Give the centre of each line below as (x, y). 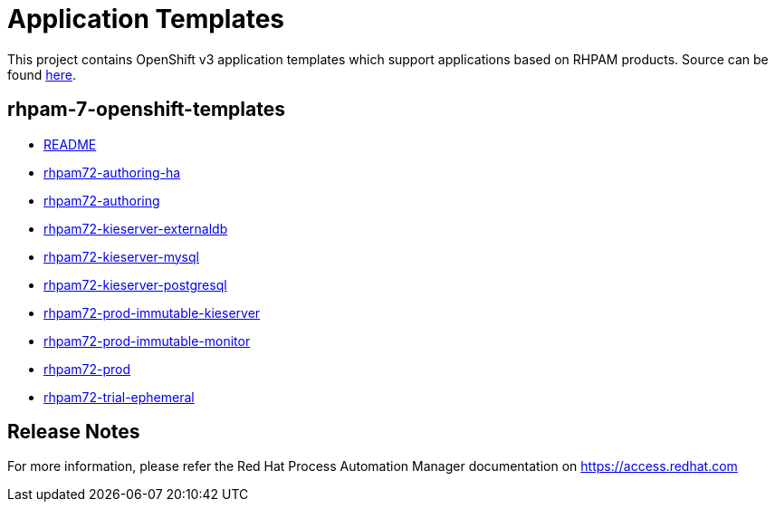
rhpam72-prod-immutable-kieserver (152, 312)
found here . (42, 74)
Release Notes (74, 432)
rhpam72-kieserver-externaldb (136, 228)
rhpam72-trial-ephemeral (119, 397)
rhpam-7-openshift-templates (146, 110)
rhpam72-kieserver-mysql (121, 256)
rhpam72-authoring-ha (112, 172)
